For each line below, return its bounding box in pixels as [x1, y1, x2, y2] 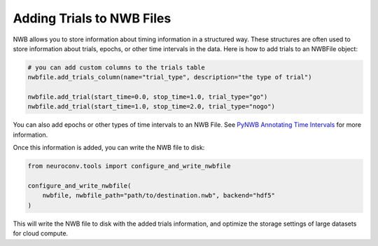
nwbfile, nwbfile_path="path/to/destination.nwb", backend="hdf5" [42, 191, 276, 200]
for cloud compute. [13, 229, 69, 238]
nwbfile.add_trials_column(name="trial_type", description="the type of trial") [27, 74, 312, 81]
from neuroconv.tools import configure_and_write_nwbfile [27, 162, 231, 170]
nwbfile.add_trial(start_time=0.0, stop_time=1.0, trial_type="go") [27, 93, 268, 101]
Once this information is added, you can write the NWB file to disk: [13, 144, 205, 152]
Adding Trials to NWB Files [13, 11, 171, 26]
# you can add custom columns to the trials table [27, 63, 206, 71]
